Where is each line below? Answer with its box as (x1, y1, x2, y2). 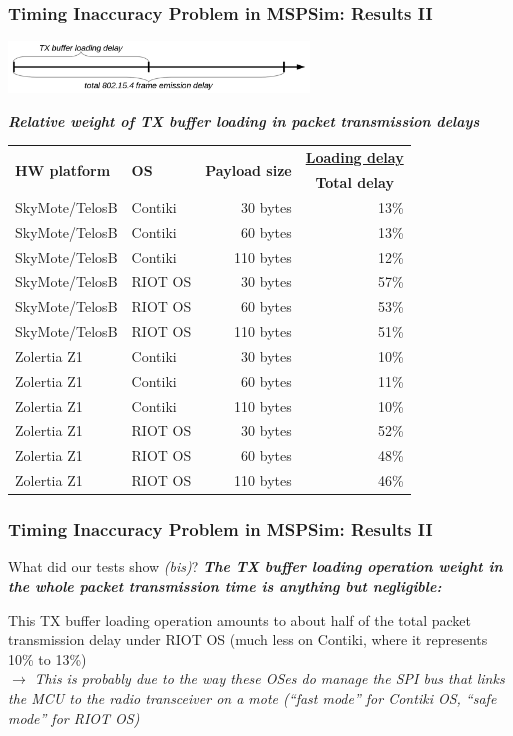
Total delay (315, 172, 394, 193)
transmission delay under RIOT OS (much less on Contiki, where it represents (8, 629, 488, 650)
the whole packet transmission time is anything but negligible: (8, 576, 442, 597)
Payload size (205, 159, 292, 180)
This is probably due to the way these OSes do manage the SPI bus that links (34, 668, 505, 689)
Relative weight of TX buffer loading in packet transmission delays (8, 110, 480, 131)
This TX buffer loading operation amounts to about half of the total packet (8, 609, 472, 630)
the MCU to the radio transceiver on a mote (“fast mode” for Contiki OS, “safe (8, 688, 497, 709)
